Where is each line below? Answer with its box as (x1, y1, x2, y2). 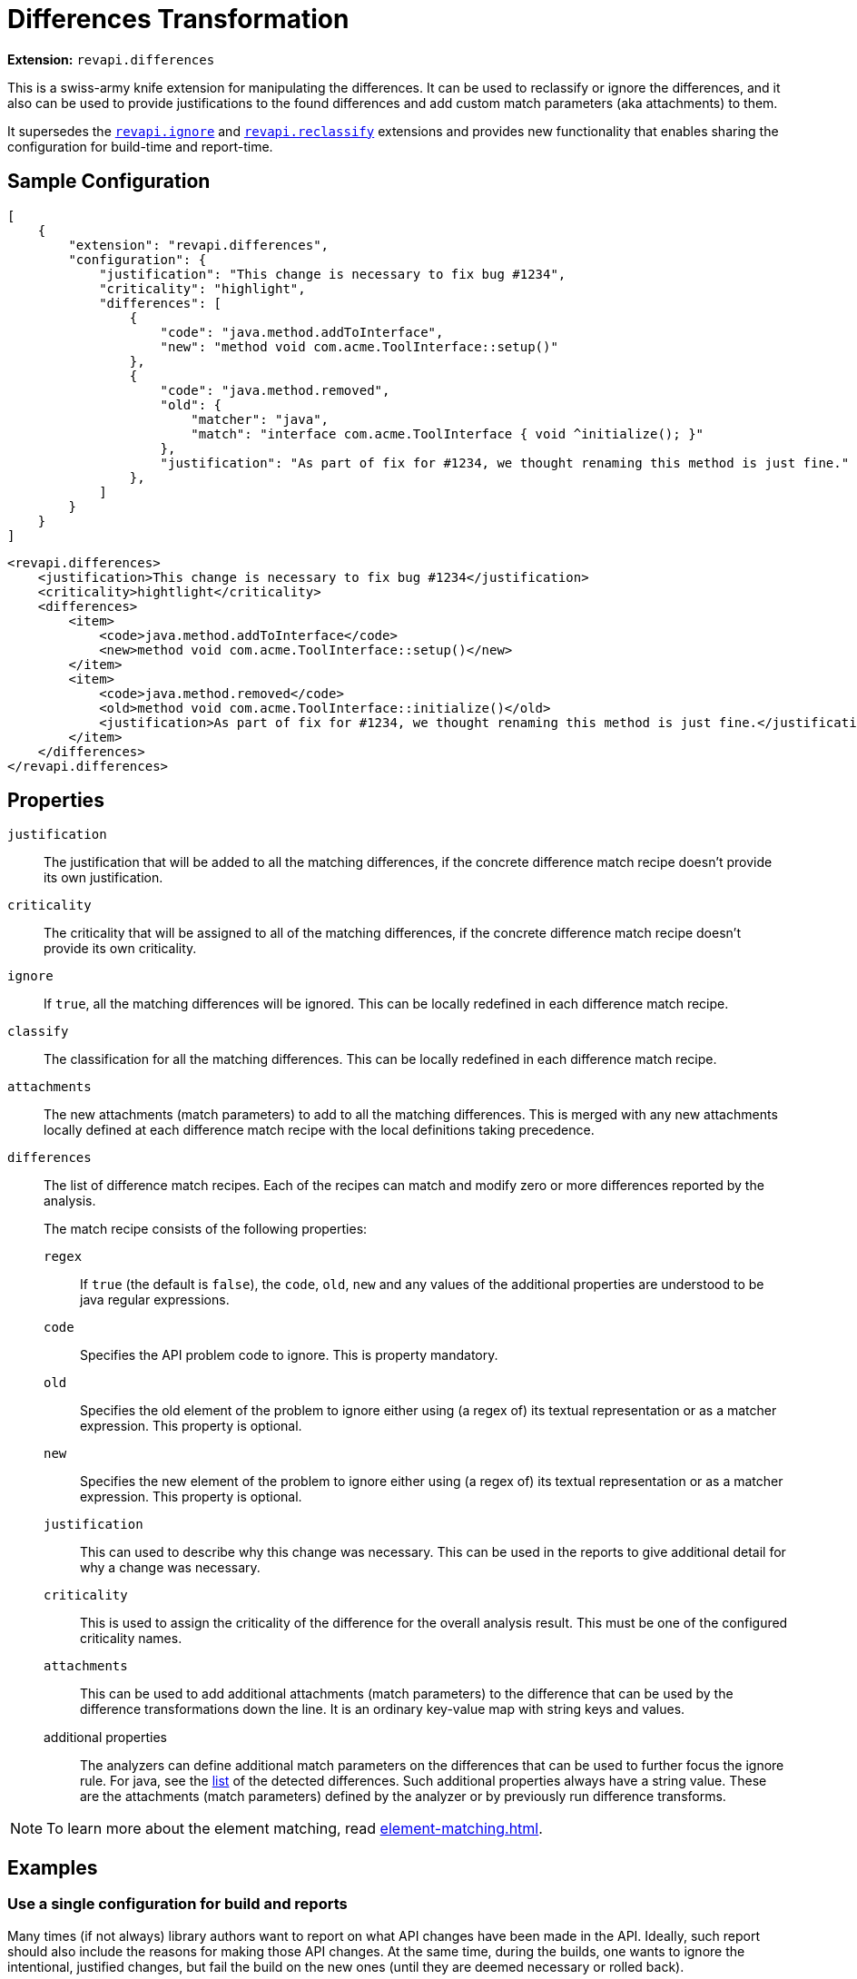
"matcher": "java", (191, 411, 330, 427)
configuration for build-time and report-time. (7, 138, 273, 154)
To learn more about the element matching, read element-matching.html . (46, 1819, 543, 1838)
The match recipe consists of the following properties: (44, 1221, 368, 1237)
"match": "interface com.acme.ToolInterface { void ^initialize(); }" (191, 426, 704, 441)
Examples (7, 1856, 98, 1879)
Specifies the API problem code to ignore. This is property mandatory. (80, 1347, 498, 1364)
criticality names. (80, 1630, 182, 1647)
